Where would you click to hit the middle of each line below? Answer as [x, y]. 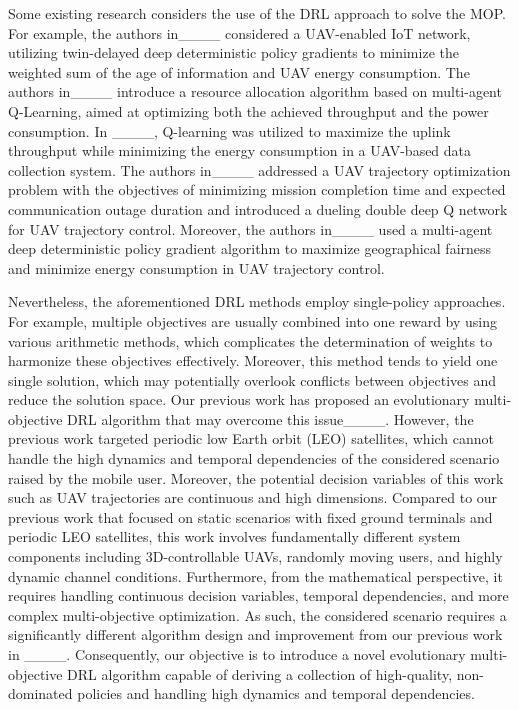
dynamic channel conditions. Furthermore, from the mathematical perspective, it [255, 575]
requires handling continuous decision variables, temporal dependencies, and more [258, 595]
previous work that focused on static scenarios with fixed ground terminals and [250, 516]
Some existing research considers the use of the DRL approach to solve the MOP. [257, 13]
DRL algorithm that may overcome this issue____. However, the [270, 418]
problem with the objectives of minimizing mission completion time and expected [257, 189]
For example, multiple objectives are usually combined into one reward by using [253, 320]
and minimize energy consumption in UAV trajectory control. [196, 267]
